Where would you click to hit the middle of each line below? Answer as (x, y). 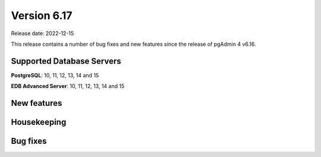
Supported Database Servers (66, 61)
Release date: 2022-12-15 (43, 33)
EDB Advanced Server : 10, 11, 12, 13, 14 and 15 (68, 86)
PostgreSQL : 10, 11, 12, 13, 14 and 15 (55, 75)
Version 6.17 (42, 15)
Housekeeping (39, 122)
